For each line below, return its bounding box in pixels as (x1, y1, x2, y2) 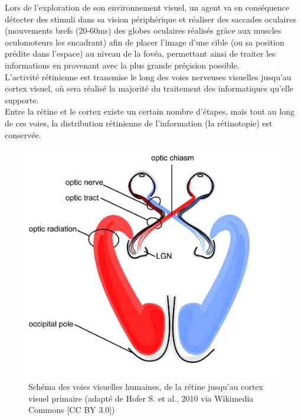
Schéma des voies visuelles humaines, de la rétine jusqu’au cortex (28, 380, 263, 393)
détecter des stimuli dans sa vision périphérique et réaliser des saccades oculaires (5, 12, 296, 25)
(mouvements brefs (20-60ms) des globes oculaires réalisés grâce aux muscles (5, 24, 282, 37)
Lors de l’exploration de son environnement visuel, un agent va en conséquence (5, 1, 290, 13)
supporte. (5, 93, 39, 106)
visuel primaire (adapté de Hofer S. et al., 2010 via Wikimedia (28, 392, 254, 404)
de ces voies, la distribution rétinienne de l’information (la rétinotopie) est (5, 116, 273, 129)
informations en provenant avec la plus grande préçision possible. (5, 58, 240, 71)
